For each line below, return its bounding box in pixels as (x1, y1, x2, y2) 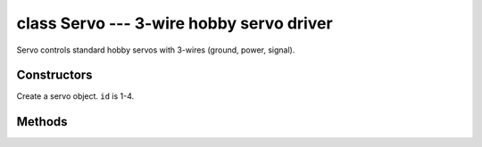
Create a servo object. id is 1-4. (16, 91, 135, 102)
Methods (16, 114, 68, 129)
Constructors (16, 68, 93, 83)
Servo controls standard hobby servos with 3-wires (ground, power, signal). (16, 45, 295, 55)
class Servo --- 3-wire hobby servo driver (16, 13, 334, 33)
